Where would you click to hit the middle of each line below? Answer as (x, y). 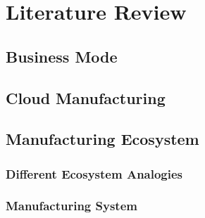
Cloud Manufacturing (86, 97)
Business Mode (62, 56)
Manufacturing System (72, 206)
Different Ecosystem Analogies (94, 173)
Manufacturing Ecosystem (103, 139)
